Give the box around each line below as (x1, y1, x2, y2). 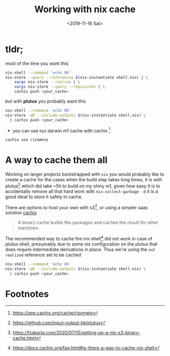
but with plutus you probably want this (5, 98, 86, 105)
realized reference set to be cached (5, 252, 81, 258)
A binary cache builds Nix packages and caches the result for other (17, 219, 158, 225)
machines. (17, 225, 39, 231)
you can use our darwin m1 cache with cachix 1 (12, 126, 111, 134)
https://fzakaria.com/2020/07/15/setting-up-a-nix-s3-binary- (12, 329, 141, 336)
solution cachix (5, 210, 37, 216)
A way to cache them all (5, 154, 108, 166)
